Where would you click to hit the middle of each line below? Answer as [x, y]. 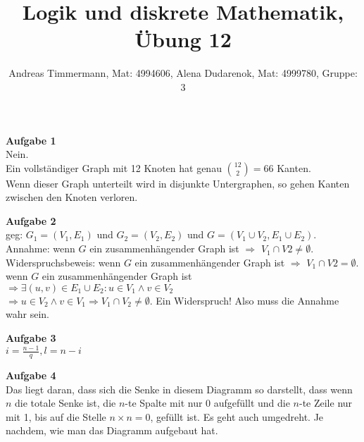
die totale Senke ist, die [65, 403]
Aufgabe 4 [31, 375]
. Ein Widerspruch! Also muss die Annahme [244, 300]
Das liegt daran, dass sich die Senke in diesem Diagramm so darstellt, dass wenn [179, 389]
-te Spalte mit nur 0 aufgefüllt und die [207, 403]
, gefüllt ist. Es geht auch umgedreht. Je [237, 416]
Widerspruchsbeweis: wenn [63, 262]
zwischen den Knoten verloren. [72, 197]
